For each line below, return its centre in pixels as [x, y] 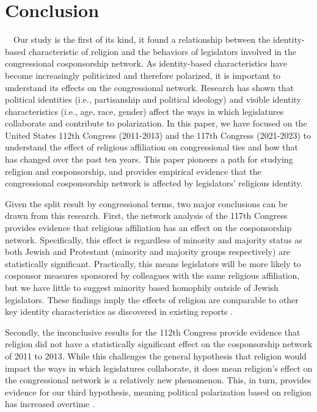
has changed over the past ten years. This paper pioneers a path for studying [149, 159]
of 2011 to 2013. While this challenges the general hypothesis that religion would [156, 355]
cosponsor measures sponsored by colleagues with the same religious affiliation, [152, 275]
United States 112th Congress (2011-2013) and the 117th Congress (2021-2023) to [158, 135]
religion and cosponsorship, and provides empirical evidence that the [133, 171]
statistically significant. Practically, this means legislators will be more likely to [153, 263]
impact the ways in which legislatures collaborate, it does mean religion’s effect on [159, 368]
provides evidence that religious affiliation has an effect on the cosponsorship [148, 228]
